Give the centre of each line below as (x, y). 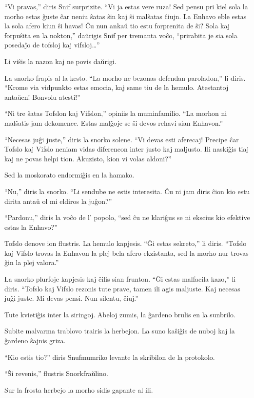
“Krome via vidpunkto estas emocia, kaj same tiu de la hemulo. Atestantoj (117, 87)
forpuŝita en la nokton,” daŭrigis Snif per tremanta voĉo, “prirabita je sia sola (121, 35)
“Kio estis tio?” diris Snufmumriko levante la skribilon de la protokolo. (110, 357)
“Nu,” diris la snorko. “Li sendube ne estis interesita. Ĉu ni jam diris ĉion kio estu (127, 191)
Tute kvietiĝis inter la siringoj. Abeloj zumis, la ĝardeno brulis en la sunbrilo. (120, 314)
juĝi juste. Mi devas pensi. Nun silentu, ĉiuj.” (71, 298)
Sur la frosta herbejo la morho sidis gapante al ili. (79, 389)
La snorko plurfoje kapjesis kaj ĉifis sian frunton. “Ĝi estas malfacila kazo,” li (120, 279)
